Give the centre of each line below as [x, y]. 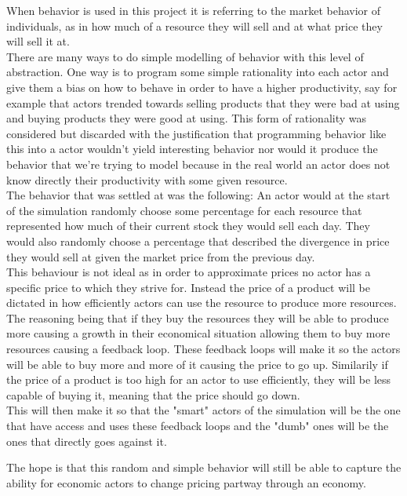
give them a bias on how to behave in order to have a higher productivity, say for [202, 87]
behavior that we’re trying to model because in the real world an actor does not [198, 164]
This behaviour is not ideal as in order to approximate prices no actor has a [189, 272]
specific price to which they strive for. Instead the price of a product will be [188, 287]
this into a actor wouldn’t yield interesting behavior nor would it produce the [192, 149]
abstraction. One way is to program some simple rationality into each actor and [198, 72]
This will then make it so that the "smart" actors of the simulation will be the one [203, 410]
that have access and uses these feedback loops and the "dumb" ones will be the [198, 426]
